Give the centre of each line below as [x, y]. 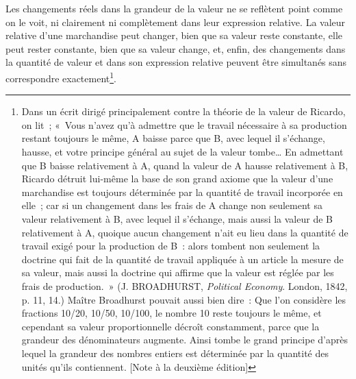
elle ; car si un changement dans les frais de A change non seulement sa [172, 205]
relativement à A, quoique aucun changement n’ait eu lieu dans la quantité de [185, 232]
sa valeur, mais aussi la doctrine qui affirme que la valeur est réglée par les [178, 272]
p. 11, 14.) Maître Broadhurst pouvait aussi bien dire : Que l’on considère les [184, 299]
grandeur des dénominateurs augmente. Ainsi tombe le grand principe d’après [185, 340]
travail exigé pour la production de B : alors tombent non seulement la [171, 246]
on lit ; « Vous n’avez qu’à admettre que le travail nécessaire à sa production [184, 124]
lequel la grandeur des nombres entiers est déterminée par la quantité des [175, 353]
